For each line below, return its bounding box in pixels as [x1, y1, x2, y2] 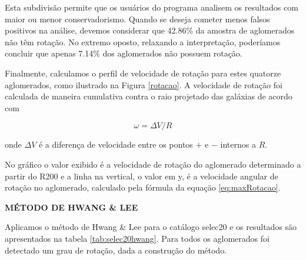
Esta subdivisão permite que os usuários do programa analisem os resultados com [5, 1, 298, 13]
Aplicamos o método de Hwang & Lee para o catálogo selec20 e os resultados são [5, 221, 297, 233]
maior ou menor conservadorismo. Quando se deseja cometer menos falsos [5, 12, 270, 25]
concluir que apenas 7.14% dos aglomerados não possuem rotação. [5, 47, 242, 59]
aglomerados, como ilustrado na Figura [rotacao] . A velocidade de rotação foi [5, 78, 282, 91]
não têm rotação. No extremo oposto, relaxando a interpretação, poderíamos [5, 35, 281, 48]
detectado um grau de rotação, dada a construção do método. [5, 244, 227, 256]
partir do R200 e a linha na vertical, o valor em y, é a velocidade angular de [5, 169, 278, 182]
